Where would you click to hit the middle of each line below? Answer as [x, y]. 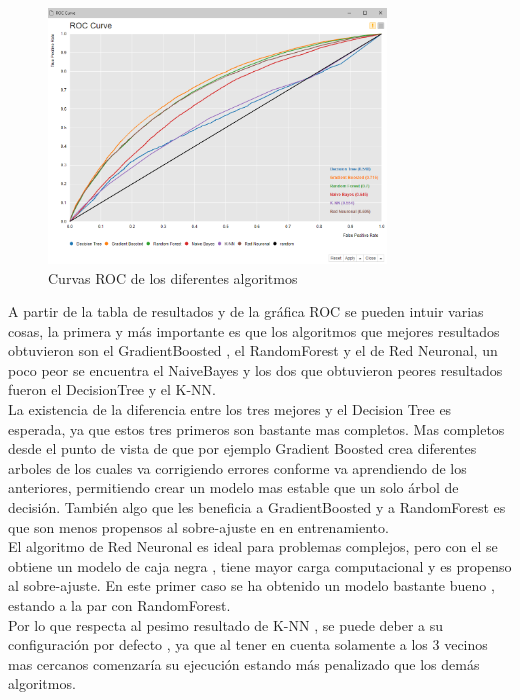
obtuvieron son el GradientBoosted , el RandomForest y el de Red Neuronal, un [253, 350]
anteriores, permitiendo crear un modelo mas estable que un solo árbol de [233, 487]
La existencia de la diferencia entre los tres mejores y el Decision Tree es [230, 409]
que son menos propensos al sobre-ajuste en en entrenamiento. [198, 526]
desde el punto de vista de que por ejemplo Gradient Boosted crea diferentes [242, 448]
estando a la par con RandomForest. [119, 605]
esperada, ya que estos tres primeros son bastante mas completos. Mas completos [256, 428]
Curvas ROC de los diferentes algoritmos [173, 277]
